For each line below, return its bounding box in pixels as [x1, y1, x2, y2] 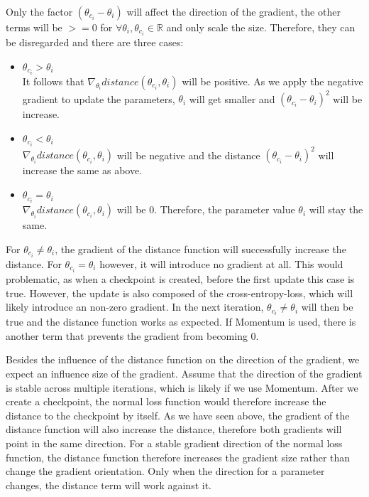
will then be [301, 299, 353, 314]
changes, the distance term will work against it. [6, 477, 212, 492]
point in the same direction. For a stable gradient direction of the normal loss [6, 435, 343, 450]
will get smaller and [189, 91, 275, 106]
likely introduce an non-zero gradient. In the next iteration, [6, 299, 264, 314]
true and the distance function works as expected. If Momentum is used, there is [6, 314, 356, 329]
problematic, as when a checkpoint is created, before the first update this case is [6, 271, 355, 286]
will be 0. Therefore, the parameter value [116, 202, 295, 217]
